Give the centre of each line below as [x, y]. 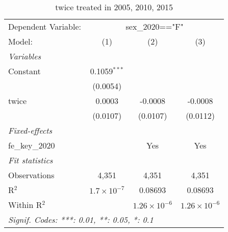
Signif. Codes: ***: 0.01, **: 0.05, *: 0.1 [81, 219]
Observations [31, 175]
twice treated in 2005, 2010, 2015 [114, 7]
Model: [21, 41]
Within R [25, 205]
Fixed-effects [30, 130]
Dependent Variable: [45, 26]
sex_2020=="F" [155, 26]
